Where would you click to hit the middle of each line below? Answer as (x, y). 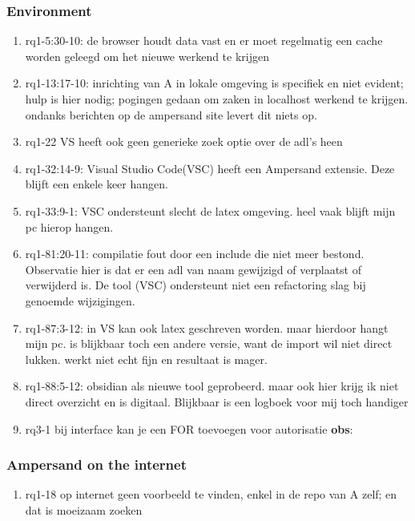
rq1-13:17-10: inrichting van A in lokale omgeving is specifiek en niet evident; (214, 83)
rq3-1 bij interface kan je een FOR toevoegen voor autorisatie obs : (189, 428)
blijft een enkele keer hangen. (97, 184)
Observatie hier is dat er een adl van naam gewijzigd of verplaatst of (193, 269)
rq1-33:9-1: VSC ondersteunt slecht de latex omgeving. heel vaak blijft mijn (210, 210)
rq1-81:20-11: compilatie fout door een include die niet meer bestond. (195, 254)
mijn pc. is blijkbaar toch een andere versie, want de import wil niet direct (209, 343)
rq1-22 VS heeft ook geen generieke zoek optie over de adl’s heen (184, 141)
